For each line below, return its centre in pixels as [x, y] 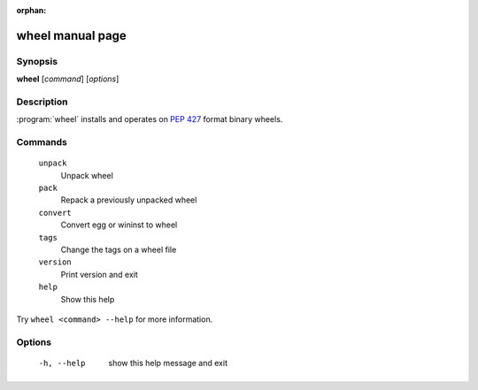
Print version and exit [100, 274]
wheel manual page [72, 35]
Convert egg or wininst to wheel [119, 225]
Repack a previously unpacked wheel [129, 200]
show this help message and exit [168, 363]
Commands [42, 142]
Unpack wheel [87, 175]
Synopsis [37, 61]
